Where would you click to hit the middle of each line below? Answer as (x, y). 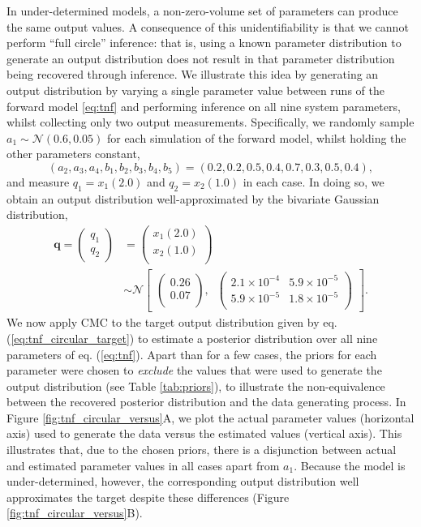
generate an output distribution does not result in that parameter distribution (201, 58)
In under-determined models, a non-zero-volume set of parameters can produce (202, 11)
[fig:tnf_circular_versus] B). (75, 513)
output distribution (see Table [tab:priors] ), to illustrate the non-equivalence (196, 386)
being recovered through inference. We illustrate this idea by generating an (193, 74)
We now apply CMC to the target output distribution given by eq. (172, 322)
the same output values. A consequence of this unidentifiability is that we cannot (208, 26)
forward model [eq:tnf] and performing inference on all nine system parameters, (204, 106)
